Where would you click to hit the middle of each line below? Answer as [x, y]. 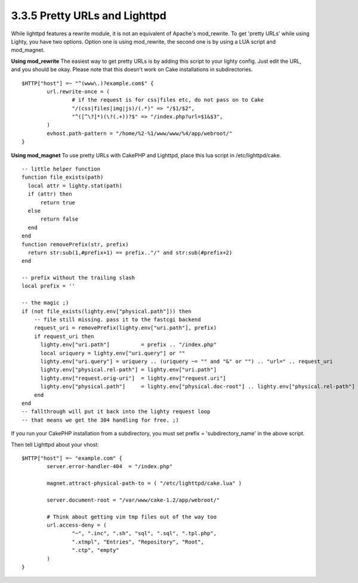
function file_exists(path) [63, 177]
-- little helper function [61, 169]
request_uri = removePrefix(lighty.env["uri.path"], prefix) [125, 328]
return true [58, 202]
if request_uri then [64, 336]
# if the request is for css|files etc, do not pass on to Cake [168, 100]
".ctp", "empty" [95, 550]
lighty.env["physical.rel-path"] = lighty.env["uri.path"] [129, 370]
